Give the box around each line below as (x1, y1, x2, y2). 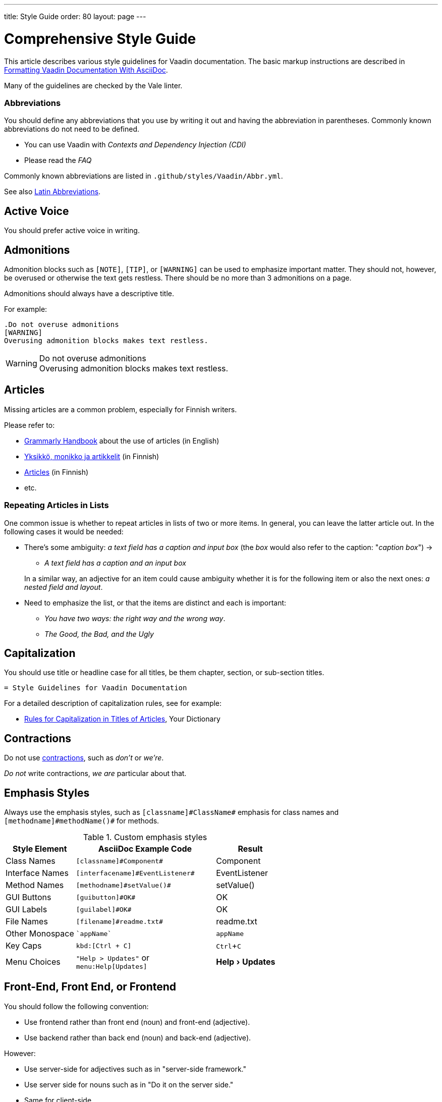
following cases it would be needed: (4, 527, 124, 536)
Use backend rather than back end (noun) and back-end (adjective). (24, 1033, 251, 1042)
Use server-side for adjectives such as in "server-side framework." (24, 1064, 246, 1073)
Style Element (13, 844, 67, 854)
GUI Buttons (6, 892, 51, 903)
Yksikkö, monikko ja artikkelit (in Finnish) (24, 452, 159, 461)
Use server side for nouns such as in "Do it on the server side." (24, 1080, 234, 1089)
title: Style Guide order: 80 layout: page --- (4, 12, 146, 21)
